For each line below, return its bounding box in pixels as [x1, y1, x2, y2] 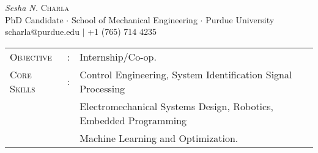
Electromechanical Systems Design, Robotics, [79, 99, 273, 113]
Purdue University [205, 13, 275, 26]
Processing [79, 81, 125, 95]
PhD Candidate [5, 13, 64, 26]
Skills [10, 81, 35, 95]
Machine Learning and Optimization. [79, 130, 239, 145]
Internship [79, 49, 124, 64]
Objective [10, 49, 52, 64]
